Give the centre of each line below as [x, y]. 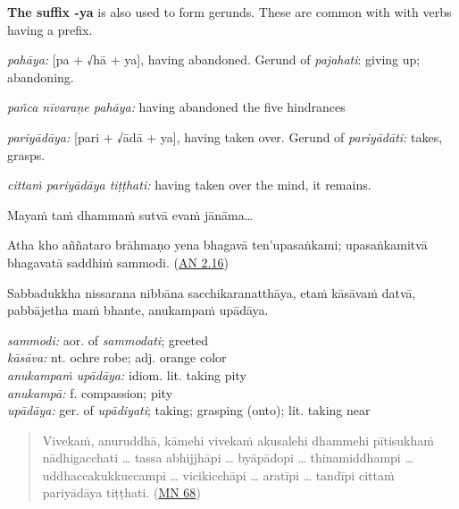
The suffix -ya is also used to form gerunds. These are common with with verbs [229, 12]
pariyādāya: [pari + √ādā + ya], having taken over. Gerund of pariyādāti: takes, [225, 136]
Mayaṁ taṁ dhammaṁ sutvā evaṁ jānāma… [130, 214]
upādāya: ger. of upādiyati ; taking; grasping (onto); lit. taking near [189, 410]
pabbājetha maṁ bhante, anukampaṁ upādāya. [138, 310]
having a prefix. [50, 29]
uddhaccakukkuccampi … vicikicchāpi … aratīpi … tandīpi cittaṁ [218, 475]
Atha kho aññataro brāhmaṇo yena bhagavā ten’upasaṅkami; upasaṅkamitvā [217, 245]
